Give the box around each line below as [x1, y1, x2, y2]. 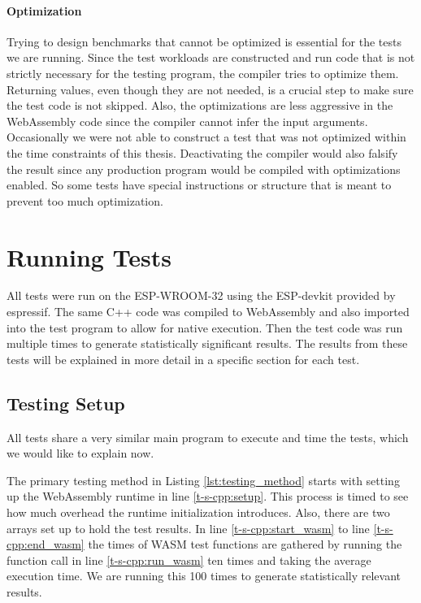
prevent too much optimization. [7, 192, 163, 209]
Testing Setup [7, 390, 125, 415]
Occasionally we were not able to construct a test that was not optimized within [7, 128, 406, 145]
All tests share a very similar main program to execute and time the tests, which [7, 428, 409, 445]
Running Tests [7, 240, 172, 273]
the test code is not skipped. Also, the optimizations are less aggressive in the [7, 97, 393, 114]
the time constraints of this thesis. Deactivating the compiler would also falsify [7, 144, 398, 161]
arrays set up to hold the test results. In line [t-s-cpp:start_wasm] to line [7, 519, 370, 536]
